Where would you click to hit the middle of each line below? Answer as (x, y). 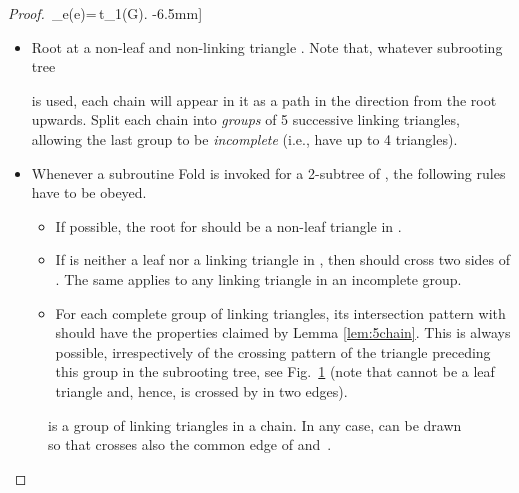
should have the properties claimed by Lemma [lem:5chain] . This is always (283, 332)
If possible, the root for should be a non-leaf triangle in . (228, 225)
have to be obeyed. (89, 192)
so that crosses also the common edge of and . (190, 444)
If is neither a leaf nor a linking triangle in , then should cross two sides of (283, 259)
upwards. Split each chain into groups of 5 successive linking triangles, (245, 119)
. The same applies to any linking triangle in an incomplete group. (258, 278)
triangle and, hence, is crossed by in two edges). (201, 390)
